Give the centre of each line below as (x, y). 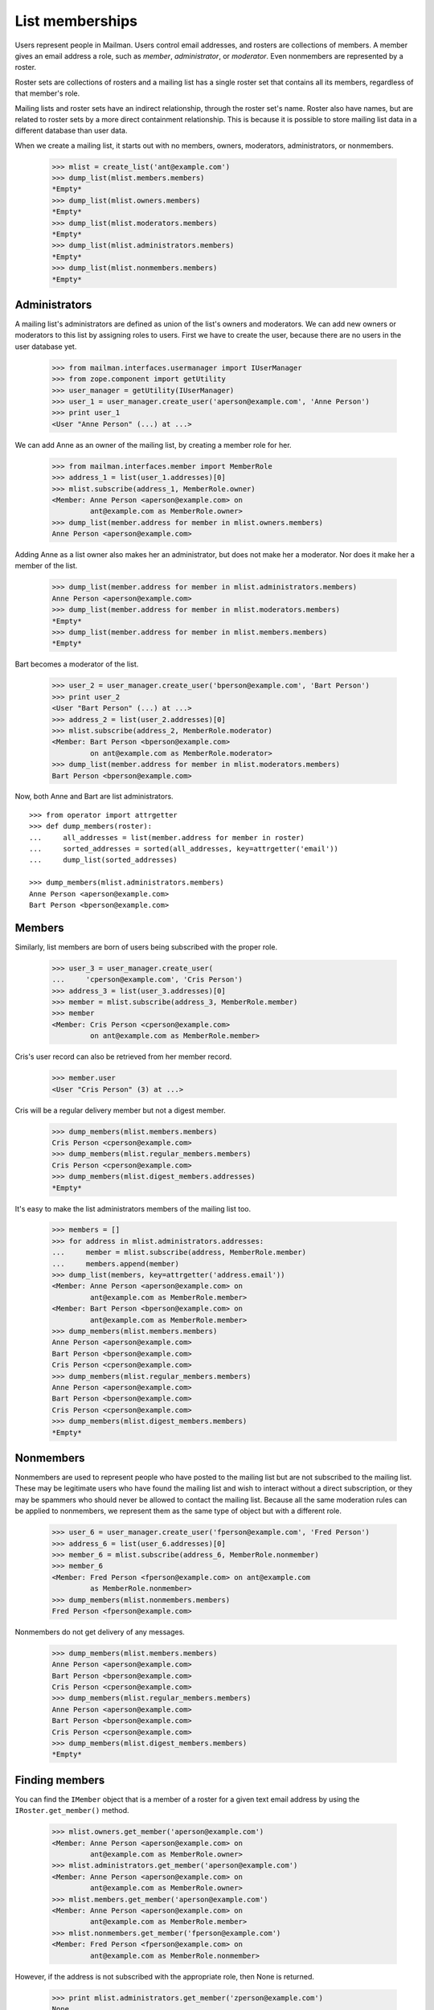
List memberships (76, 21)
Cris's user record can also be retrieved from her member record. (123, 1056)
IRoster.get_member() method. (72, 1811)
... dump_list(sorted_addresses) (104, 860)
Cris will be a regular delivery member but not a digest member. (120, 1110)
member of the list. (46, 566)
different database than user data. (71, 131)
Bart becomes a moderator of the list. (77, 664)
